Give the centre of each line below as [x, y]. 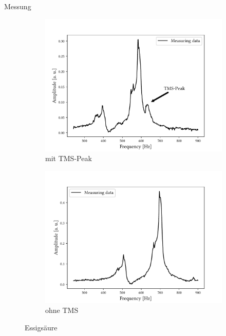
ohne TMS [62, 310]
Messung [18, 6]
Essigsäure [41, 327]
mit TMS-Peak [69, 158]
